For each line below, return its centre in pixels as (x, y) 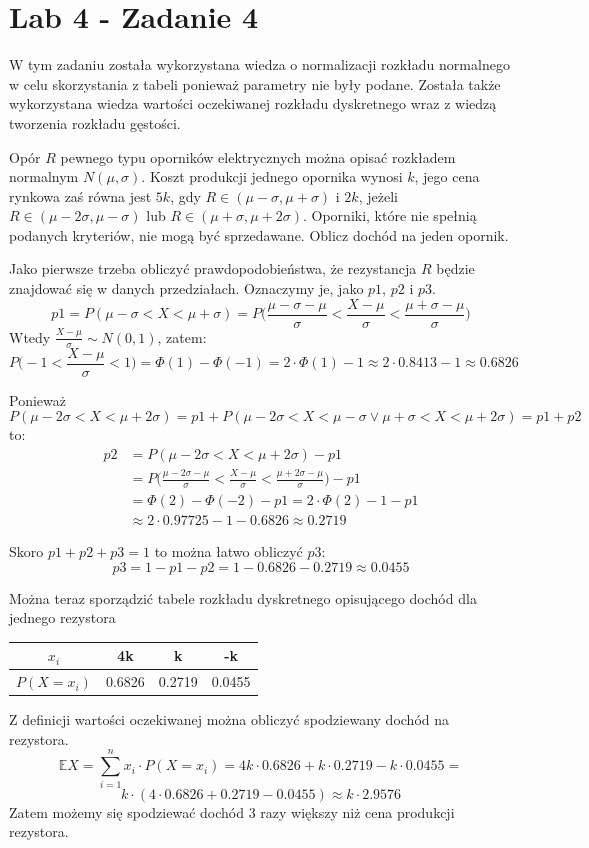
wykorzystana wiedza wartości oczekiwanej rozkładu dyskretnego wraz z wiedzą (253, 103)
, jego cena (447, 176)
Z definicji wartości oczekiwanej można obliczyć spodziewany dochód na (229, 719)
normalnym (44, 176)
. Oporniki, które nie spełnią (389, 215)
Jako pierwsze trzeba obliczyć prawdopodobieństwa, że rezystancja (213, 268)
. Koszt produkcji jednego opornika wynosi (272, 176)
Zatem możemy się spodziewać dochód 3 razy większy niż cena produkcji (232, 811)
